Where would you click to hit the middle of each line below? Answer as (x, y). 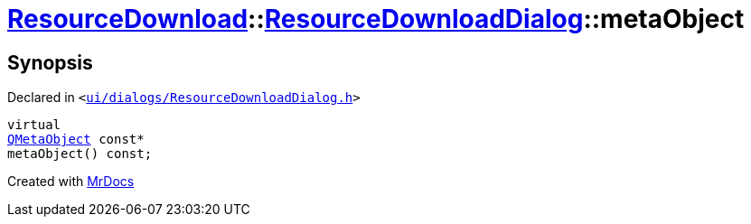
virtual (34, 125)
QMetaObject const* (76, 140)
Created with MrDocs (71, 182)
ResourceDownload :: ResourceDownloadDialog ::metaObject (376, 19)
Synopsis (50, 62)
